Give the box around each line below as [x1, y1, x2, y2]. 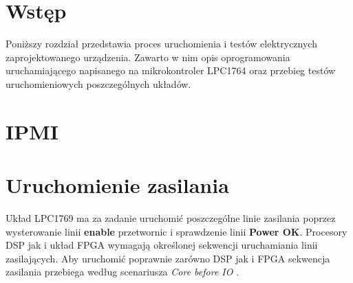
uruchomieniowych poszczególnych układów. [6, 76, 191, 91]
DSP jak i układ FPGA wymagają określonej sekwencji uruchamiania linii [6, 238, 318, 252]
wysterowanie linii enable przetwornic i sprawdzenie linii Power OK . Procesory [6, 224, 347, 238]
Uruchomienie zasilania [6, 171, 229, 199]
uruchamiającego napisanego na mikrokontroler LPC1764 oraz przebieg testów [6, 63, 336, 78]
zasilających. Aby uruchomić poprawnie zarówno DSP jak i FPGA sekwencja [6, 251, 330, 265]
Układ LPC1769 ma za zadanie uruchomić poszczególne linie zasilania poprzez [6, 211, 336, 225]
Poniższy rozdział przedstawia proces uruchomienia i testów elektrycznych [6, 36, 317, 51]
